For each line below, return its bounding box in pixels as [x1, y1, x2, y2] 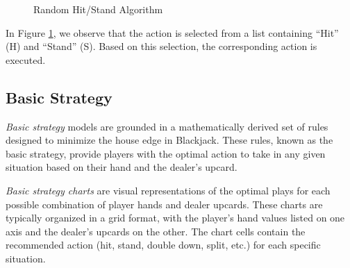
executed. [6, 52, 46, 67]
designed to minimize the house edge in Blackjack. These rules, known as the [6, 133, 333, 147]
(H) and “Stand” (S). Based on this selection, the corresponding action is [6, 39, 317, 53]
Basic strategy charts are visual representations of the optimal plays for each [6, 183, 331, 197]
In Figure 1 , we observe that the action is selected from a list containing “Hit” [6, 25, 339, 40]
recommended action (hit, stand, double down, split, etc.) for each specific [6, 237, 321, 252]
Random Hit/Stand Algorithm [33, 2, 163, 16]
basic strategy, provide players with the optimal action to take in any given [6, 146, 326, 160]
